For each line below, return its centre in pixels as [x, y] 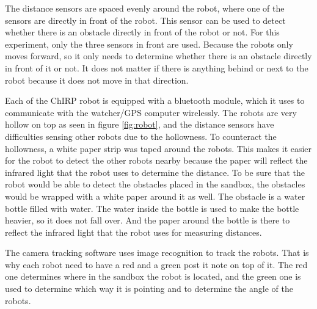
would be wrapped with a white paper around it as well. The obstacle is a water [155, 196]
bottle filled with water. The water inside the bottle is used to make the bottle [152, 208]
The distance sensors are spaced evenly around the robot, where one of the [145, 8]
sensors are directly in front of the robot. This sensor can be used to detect [145, 20]
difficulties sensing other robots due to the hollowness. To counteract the [141, 136]
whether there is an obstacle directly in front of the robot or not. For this [142, 32]
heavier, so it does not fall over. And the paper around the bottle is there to [148, 220]
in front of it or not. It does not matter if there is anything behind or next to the [157, 67]
